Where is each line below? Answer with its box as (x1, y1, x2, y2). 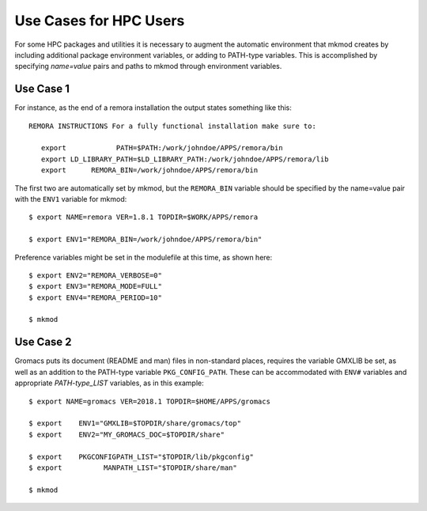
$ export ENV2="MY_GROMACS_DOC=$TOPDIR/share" (28, 430, 225, 439)
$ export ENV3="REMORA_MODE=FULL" (28, 282, 162, 291)
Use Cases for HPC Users (14, 12, 185, 29)
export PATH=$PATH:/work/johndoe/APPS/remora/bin (40, 143, 284, 153)
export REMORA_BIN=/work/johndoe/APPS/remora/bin (40, 166, 259, 175)
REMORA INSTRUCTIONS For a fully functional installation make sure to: (28, 121, 316, 131)
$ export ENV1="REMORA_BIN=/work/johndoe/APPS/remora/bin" (28, 235, 263, 244)
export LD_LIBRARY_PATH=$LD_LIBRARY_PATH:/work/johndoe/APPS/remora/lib (40, 154, 329, 164)
